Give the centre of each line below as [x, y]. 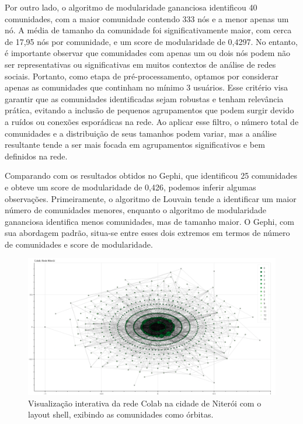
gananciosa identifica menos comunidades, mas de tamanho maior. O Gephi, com [149, 221]
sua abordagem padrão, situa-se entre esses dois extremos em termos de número [147, 233]
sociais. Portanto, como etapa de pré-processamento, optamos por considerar [142, 76]
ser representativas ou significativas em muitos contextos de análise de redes [140, 64]
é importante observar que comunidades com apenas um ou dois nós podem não [147, 53]
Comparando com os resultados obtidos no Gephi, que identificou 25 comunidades [151, 175]
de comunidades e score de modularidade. [79, 244]
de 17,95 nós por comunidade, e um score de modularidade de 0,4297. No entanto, [151, 41]
